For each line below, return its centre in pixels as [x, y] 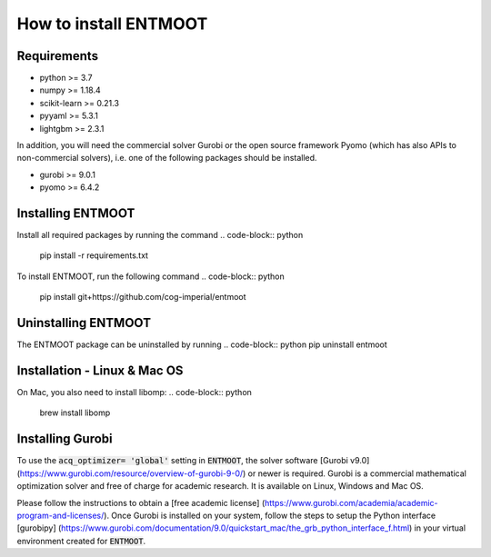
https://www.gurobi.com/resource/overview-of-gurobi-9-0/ [131, 473]
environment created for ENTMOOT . [81, 541]
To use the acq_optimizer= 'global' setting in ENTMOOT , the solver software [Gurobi [183, 461]
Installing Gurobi [65, 439]
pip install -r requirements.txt [94, 255]
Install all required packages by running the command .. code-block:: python [160, 235]
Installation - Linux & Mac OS [100, 370]
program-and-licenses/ [60, 515]
